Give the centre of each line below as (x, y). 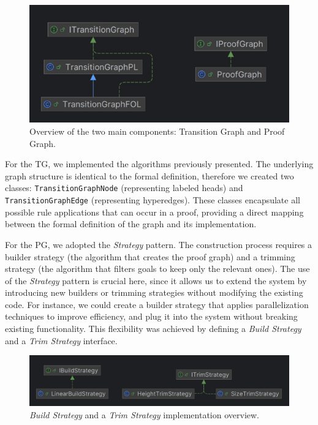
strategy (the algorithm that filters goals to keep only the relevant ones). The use (157, 269)
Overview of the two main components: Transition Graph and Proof (157, 131)
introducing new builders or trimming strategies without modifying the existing (154, 292)
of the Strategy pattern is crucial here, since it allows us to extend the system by (156, 280)
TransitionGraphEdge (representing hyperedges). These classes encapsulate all (153, 200)
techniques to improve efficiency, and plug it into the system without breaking (151, 316)
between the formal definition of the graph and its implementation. (131, 224)
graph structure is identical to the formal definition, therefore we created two (150, 175)
